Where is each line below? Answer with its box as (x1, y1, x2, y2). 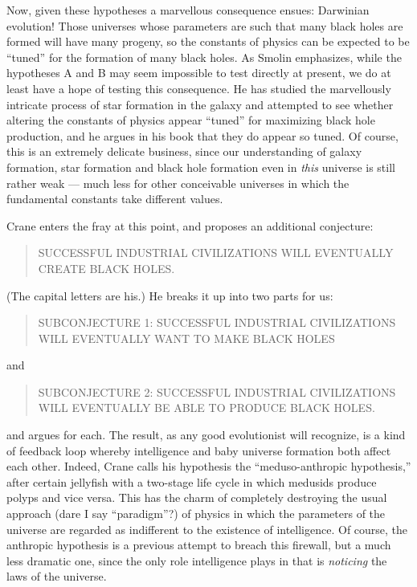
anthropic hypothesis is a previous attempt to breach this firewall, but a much (6, 536, 391, 553)
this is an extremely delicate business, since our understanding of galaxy (6, 143, 362, 160)
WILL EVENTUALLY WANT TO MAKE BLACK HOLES (38, 329, 335, 346)
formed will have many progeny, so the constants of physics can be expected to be (6, 33, 410, 50)
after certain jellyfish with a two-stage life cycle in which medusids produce (6, 473, 377, 490)
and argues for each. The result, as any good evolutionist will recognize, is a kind (6, 426, 406, 443)
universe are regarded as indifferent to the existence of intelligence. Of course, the (6, 520, 408, 537)
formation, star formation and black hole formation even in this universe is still (6, 158, 395, 175)
